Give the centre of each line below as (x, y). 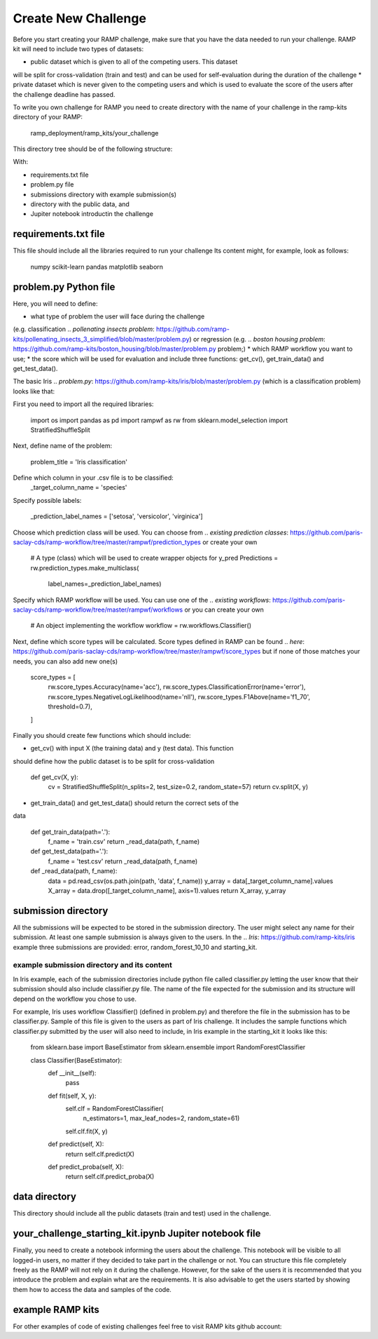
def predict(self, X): (76, 1144)
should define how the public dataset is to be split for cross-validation (114, 761)
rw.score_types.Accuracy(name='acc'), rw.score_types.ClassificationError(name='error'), (177, 687)
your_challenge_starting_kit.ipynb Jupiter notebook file (137, 1233)
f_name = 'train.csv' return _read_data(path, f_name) (124, 842)
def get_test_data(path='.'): (69, 852)
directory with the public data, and (80, 204)
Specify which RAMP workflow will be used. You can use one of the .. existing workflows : (142, 600)
